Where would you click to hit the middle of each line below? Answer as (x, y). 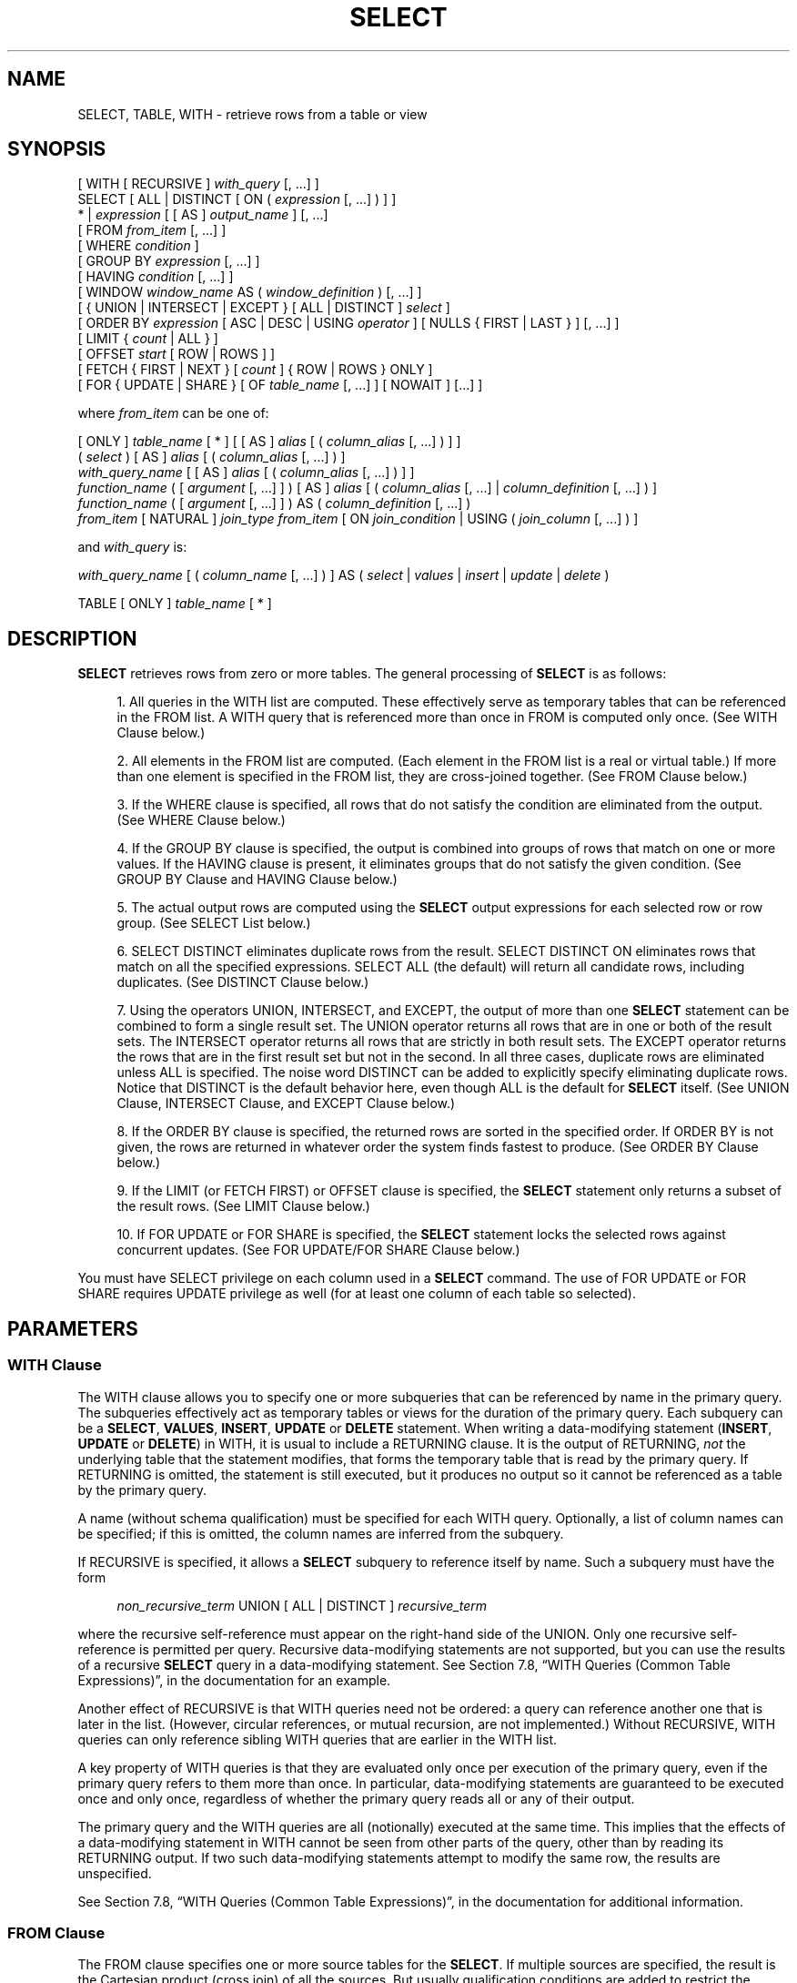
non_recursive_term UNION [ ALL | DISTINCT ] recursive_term (302, 1605)
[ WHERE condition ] (138, 246)
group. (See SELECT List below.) (214, 923)
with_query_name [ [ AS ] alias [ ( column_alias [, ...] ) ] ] (246, 473)
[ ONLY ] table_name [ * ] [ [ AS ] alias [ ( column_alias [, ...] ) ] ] (269, 442)
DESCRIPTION (72, 638)
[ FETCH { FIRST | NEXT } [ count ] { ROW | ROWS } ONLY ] (255, 370)
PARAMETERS (73, 1328)
